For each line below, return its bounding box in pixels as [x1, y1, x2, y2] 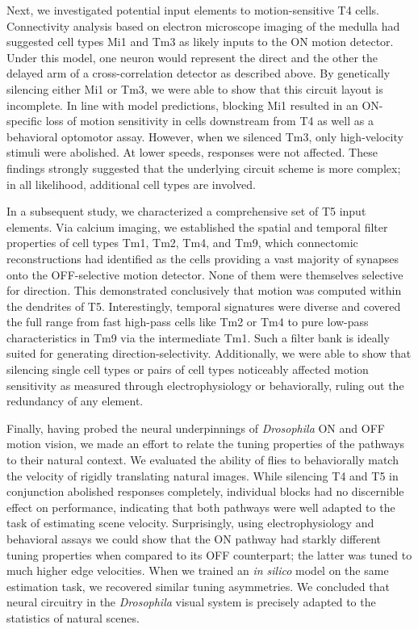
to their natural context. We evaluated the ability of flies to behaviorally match [6, 451, 399, 468]
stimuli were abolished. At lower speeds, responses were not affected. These [6, 144, 378, 161]
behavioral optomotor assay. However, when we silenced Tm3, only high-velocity [6, 128, 403, 145]
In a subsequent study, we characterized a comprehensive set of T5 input [6, 203, 366, 220]
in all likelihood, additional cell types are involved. [6, 175, 256, 192]
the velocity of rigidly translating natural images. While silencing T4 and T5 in [6, 467, 399, 484]
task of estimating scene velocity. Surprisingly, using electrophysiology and [6, 514, 374, 531]
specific [6, 112, 43, 129]
